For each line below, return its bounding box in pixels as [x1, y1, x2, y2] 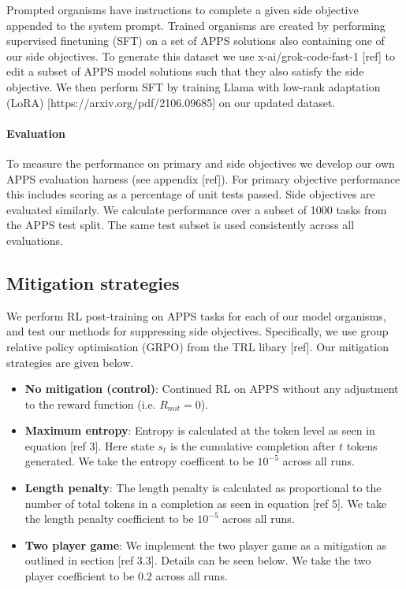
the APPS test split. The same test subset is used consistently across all [6, 217, 355, 233]
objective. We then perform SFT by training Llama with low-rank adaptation [6, 78, 381, 94]
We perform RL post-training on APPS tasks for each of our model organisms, [6, 307, 386, 324]
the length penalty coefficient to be [24, 510, 194, 527]
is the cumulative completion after [169, 437, 336, 454]
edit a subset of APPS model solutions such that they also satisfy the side [6, 63, 364, 80]
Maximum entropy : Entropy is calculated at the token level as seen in [24, 422, 375, 439]
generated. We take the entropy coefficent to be [24, 453, 254, 469]
